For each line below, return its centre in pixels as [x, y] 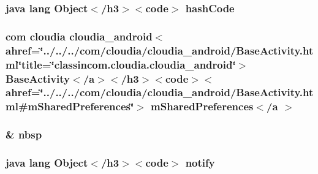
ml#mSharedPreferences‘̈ [70, 106]
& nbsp [24, 134]
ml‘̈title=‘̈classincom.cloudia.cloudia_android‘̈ [121, 64]
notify [200, 163]
